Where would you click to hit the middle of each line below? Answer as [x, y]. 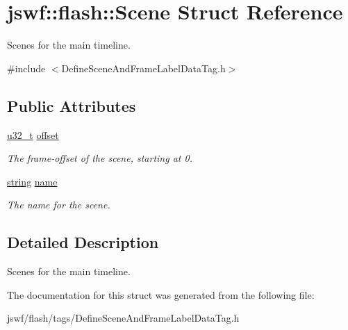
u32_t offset [33, 134]
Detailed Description [83, 242]
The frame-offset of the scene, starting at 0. [100, 158]
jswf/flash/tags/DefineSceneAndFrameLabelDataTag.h [123, 318]
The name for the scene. [59, 205]
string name [32, 181]
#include [26, 68]
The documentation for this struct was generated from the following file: [161, 294]
